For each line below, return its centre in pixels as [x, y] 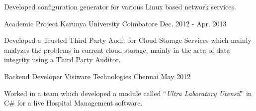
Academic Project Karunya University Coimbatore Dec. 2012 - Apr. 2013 [115, 23]
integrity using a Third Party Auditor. [62, 59]
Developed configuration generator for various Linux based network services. [120, 6]
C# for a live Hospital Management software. [73, 103]
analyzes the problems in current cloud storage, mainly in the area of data [117, 50]
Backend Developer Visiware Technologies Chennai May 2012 [97, 76]
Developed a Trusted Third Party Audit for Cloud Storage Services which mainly [128, 40]
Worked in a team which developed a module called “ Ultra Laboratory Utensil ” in [128, 93]
